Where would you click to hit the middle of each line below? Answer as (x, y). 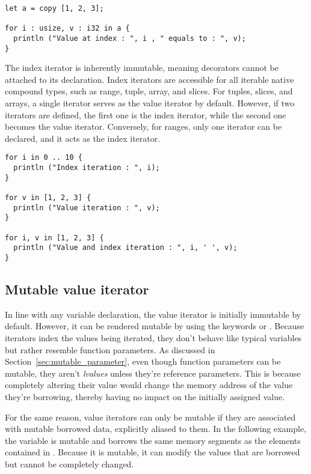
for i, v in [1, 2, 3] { (54, 238)
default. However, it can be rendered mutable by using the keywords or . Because (155, 326)
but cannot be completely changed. (69, 463)
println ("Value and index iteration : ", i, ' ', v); (125, 248)
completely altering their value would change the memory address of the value (149, 385)
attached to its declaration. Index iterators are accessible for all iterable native (149, 79)
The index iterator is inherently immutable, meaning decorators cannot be (142, 68)
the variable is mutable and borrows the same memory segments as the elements (153, 440)
